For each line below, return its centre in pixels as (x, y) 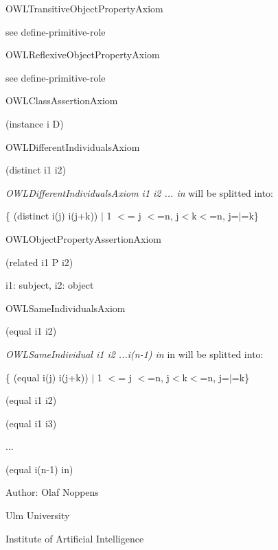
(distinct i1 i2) (36, 170)
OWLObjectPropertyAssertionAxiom (84, 238)
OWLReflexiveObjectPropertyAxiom (83, 55)
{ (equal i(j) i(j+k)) (47, 377)
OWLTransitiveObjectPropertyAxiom (84, 8)
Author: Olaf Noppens (52, 492)
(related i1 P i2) (39, 262)
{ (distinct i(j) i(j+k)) (52, 216)
